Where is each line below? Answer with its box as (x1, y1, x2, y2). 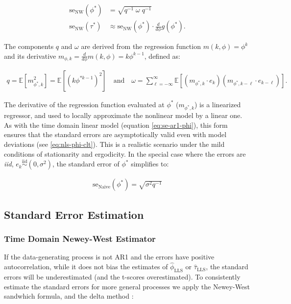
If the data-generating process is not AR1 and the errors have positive (4, 252, 215, 262)
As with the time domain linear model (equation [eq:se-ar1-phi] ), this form (4, 119, 228, 130)
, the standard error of (52, 159, 120, 169)
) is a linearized (194, 99, 241, 109)
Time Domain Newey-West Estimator (4, 233, 156, 245)
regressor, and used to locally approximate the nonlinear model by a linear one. (4, 110, 242, 120)
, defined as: (144, 50, 181, 61)
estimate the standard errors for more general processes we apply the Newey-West (4, 281, 250, 291)
